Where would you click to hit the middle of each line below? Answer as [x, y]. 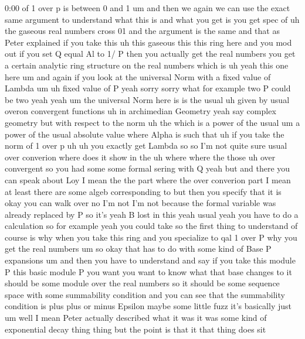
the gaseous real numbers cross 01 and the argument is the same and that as [142, 31]
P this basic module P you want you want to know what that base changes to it [148, 271]
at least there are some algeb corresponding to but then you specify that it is [143, 191]
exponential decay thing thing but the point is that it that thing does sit [135, 329]
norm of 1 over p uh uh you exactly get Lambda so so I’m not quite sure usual [146, 145]
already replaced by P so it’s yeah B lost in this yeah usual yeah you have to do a [152, 214]
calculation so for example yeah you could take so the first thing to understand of [151, 226]
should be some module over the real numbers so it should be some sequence [142, 283]
